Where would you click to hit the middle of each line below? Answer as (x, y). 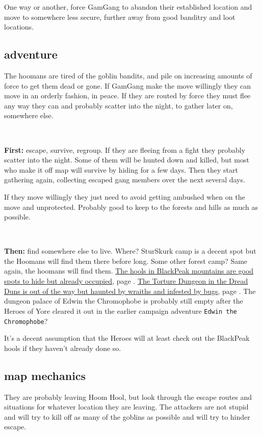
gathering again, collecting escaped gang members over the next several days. (125, 180)
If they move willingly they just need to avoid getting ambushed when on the (125, 196)
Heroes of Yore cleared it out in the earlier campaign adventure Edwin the (121, 310)
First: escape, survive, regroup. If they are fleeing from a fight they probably (125, 149)
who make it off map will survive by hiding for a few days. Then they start (121, 169)
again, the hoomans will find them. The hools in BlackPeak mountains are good (129, 271)
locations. (19, 27)
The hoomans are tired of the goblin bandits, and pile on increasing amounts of (128, 75)
